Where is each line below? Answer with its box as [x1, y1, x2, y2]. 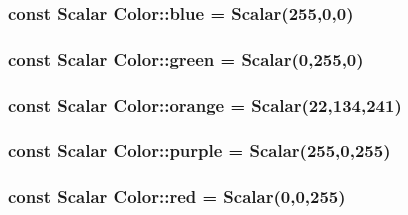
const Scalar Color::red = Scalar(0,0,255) [8, 184, 346, 209]
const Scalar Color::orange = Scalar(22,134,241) [8, 92, 402, 117]
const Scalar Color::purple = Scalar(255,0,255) [8, 138, 391, 163]
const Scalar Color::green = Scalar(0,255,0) [8, 46, 364, 71]
